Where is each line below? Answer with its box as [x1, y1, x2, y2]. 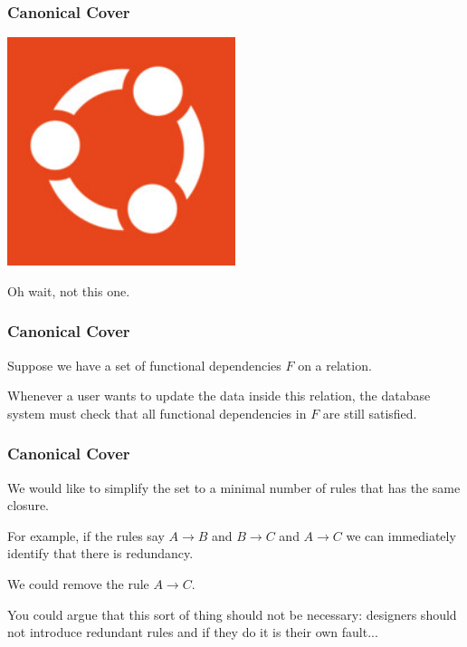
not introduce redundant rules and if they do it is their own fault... [7, 623, 378, 642]
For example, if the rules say [7, 526, 165, 545]
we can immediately [346, 526, 456, 545]
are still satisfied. [322, 403, 417, 422]
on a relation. [298, 355, 372, 374]
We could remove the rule [7, 575, 149, 593]
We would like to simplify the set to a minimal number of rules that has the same [7, 478, 461, 497]
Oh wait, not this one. [7, 281, 130, 300]
